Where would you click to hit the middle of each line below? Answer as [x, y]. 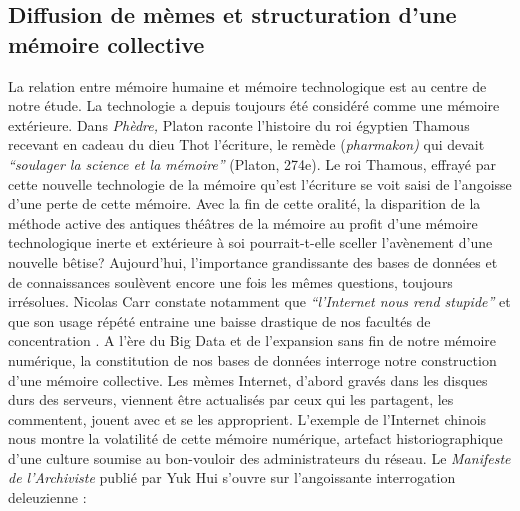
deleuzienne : [47, 497]
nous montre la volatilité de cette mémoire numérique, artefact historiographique [255, 438]
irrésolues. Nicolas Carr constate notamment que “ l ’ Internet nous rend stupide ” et [259, 301]
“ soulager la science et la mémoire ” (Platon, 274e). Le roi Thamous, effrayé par [252, 163]
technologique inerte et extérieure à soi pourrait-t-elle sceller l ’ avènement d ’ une [250, 242]
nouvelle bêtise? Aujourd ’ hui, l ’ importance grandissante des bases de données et [253, 261]
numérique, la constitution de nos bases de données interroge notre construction [252, 359]
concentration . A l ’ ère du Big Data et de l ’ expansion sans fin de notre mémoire [252, 340]
